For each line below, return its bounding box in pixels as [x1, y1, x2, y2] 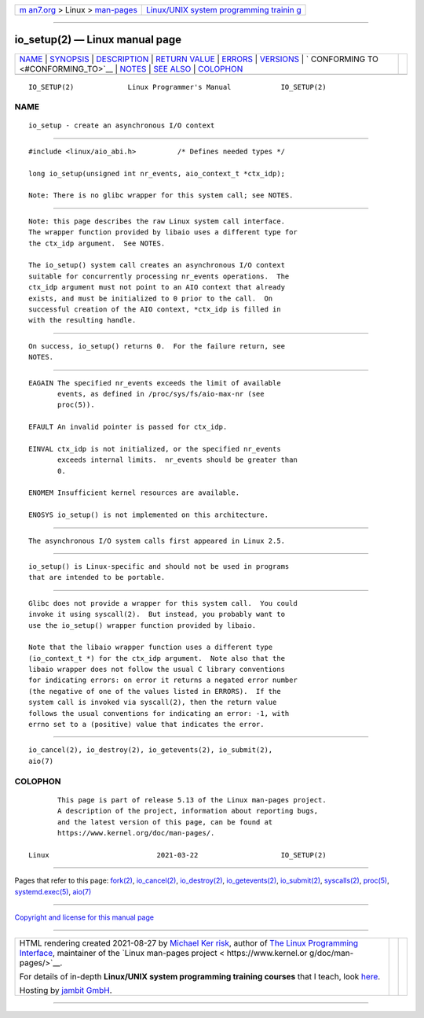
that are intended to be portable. [28, 573, 166, 582]
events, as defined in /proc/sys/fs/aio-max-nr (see [57, 389, 265, 398]
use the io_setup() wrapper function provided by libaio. [28, 621, 257, 629]
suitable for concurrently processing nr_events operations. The [28, 271, 290, 281]
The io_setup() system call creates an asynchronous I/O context [28, 260, 286, 270]
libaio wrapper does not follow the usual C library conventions [28, 665, 286, 674]
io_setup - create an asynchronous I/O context [28, 121, 215, 130]
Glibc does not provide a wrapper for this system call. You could [28, 599, 298, 607]
